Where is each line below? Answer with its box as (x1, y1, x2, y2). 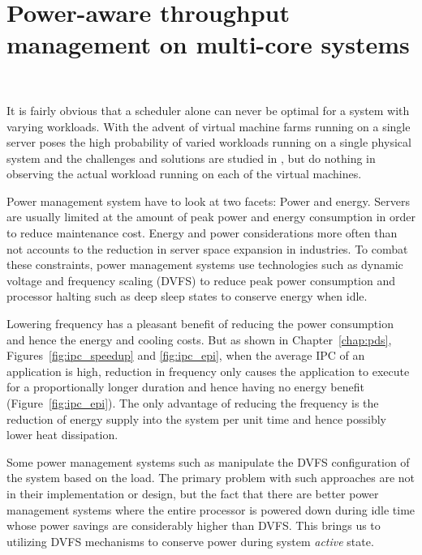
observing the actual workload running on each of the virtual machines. (6, 165, 362, 182)
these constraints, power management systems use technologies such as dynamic (6, 256, 403, 273)
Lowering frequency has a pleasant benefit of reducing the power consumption (6, 315, 394, 332)
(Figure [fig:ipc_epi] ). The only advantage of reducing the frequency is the (6, 395, 379, 411)
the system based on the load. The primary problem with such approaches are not (6, 469, 416, 486)
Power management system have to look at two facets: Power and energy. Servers (6, 192, 411, 209)
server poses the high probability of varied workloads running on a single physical (6, 134, 411, 151)
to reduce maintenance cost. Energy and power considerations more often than (6, 224, 398, 241)
